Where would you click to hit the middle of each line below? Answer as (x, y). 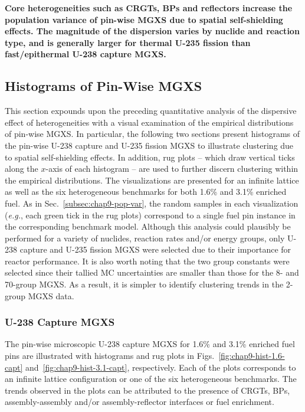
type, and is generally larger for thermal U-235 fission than (128, 42)
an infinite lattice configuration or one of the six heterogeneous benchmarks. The (151, 379)
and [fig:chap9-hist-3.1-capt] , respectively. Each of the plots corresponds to (161, 367)
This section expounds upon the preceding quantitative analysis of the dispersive (151, 111)
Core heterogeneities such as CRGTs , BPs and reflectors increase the (149, 8)
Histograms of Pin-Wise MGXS (104, 86)
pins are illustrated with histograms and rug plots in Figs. (110, 356)
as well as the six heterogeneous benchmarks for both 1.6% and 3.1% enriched (146, 192)
